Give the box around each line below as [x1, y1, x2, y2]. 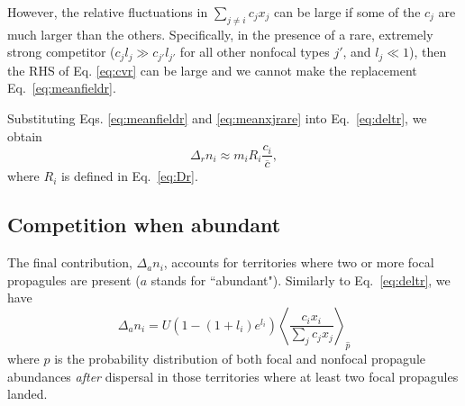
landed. [7, 384, 48, 403]
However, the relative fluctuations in [7, 3, 208, 21]
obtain [7, 126, 42, 145]
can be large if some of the [274, 3, 421, 21]
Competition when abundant [7, 211, 281, 239]
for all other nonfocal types [179, 42, 330, 61]
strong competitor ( [7, 42, 115, 61]
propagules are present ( [7, 270, 141, 289]
